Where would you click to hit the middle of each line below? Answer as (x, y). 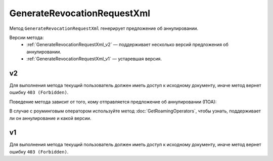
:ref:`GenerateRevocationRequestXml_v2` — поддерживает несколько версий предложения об (127, 45)
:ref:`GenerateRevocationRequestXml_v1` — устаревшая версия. (94, 59)
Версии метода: (27, 37)
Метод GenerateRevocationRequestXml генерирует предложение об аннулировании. (104, 28)
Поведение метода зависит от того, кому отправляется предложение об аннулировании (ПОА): (113, 102)
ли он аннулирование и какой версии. (50, 118)
